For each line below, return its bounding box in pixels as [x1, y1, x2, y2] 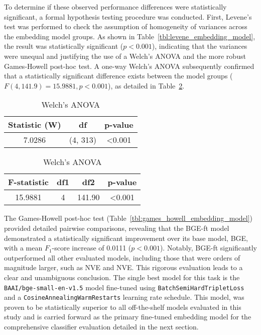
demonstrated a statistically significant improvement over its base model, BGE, [4, 232, 248, 243]
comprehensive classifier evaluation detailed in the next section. [4, 321, 199, 331]
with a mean [4, 242, 43, 253]
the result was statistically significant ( [4, 41, 123, 51]
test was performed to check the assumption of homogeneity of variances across [4, 21, 247, 32]
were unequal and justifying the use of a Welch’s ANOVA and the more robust [4, 50, 246, 61]
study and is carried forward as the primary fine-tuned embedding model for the [4, 311, 251, 322]
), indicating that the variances [152, 41, 247, 51]
